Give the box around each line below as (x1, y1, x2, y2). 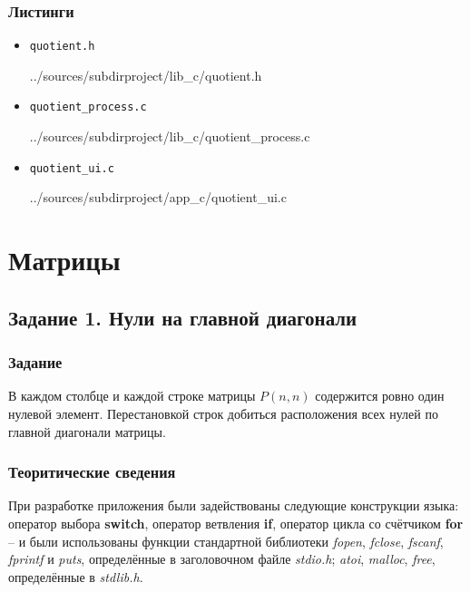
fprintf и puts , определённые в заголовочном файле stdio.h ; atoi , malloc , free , (8, 549, 436, 568)
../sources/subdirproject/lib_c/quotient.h (29, 65, 262, 84)
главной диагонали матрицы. (8, 422, 166, 441)
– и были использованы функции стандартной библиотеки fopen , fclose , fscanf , (8, 531, 444, 550)
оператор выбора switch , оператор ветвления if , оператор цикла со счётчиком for (8, 513, 464, 532)
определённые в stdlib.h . (8, 567, 143, 586)
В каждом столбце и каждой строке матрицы (8, 386, 256, 405)
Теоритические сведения (8, 461, 176, 483)
